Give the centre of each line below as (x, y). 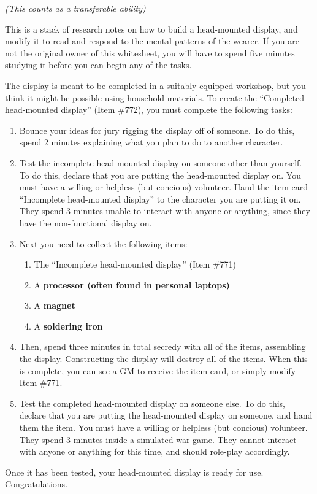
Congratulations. (36, 484)
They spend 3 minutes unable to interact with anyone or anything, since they (165, 211)
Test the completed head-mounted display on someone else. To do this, (152, 403)
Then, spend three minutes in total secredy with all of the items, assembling (162, 346)
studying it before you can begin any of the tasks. (98, 65)
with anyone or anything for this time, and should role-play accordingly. (155, 451)
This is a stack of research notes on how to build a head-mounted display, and (151, 29)
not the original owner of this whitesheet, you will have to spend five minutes (150, 52)
